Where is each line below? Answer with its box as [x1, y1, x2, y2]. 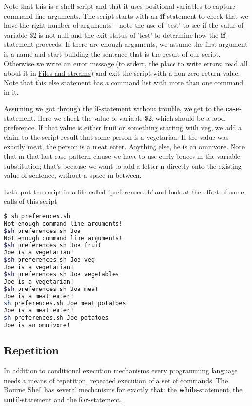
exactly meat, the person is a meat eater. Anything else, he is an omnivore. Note [4, 141, 245, 152]
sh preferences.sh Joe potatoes [4, 314, 109, 322]
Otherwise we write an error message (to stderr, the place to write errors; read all [4, 58, 248, 68]
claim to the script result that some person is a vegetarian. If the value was [4, 132, 229, 142]
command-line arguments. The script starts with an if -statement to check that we [4, 10, 248, 20]
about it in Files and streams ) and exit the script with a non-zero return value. [4, 68, 240, 78]
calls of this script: [4, 196, 59, 206]
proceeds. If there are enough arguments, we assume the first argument [36, 39, 248, 49]
